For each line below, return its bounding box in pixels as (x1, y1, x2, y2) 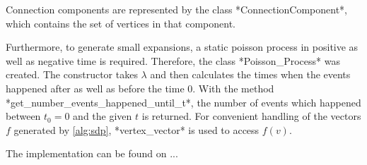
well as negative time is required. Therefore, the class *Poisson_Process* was (6, 53, 340, 68)
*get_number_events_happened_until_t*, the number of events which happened (6, 94, 361, 109)
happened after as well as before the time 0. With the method (6, 80, 274, 95)
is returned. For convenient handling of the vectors (141, 109, 361, 123)
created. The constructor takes (6, 67, 138, 82)
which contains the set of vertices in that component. (6, 16, 235, 30)
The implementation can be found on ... (6, 146, 178, 161)
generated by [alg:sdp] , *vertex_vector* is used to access (13, 122, 260, 137)
